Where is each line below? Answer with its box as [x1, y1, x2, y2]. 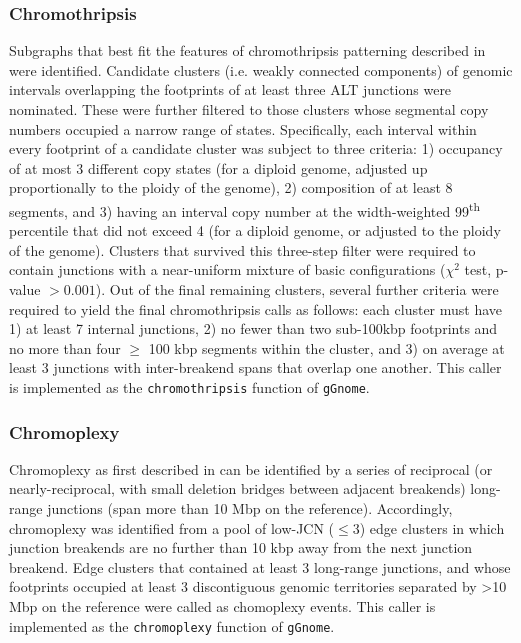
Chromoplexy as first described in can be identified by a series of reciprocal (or [9, 458, 493, 479]
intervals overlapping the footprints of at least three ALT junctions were [9, 79, 452, 100]
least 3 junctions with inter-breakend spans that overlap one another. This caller [9, 357, 502, 378]
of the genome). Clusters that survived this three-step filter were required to [9, 239, 476, 260]
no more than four [9, 337, 121, 358]
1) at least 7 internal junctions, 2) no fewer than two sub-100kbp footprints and [9, 318, 498, 339]
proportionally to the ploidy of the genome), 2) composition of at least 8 [9, 177, 453, 198]
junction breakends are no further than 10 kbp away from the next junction [9, 537, 473, 558]
